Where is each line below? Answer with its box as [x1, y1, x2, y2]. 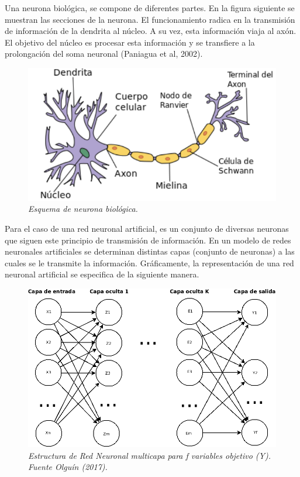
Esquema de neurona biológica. [28, 203, 138, 215]
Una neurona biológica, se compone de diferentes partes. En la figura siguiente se [5, 2, 295, 13]
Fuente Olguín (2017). [28, 461, 108, 473]
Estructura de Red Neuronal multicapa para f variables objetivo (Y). [28, 449, 271, 461]
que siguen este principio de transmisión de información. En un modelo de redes [5, 234, 291, 246]
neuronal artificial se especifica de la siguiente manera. [5, 268, 199, 280]
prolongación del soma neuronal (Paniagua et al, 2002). [5, 47, 203, 60]
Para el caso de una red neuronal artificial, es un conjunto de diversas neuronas [5, 222, 289, 234]
